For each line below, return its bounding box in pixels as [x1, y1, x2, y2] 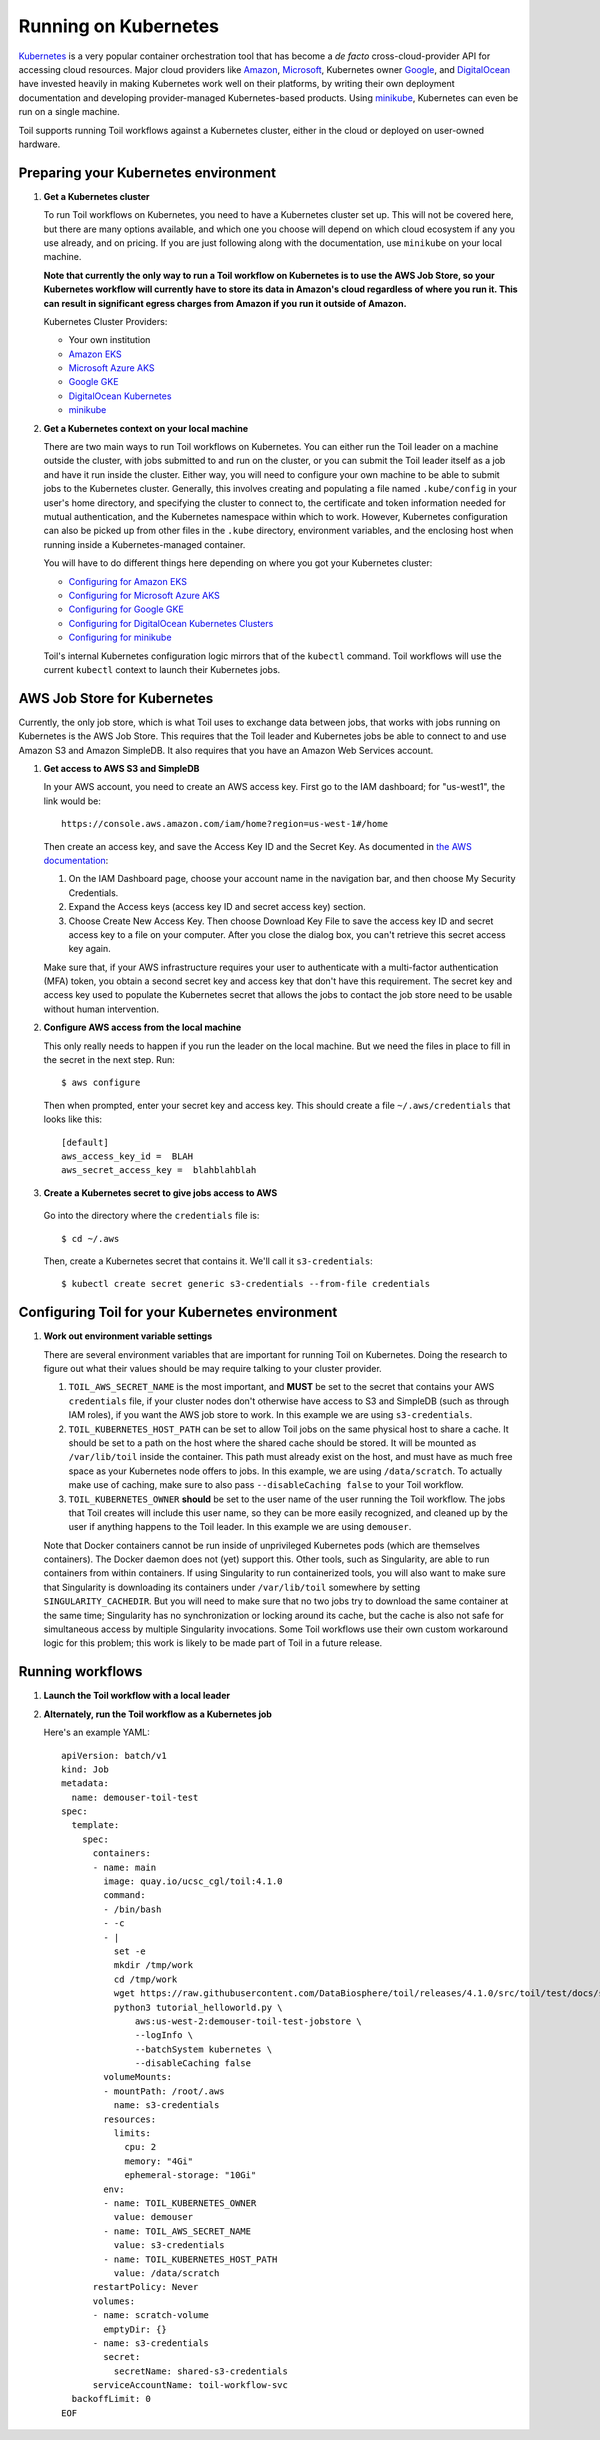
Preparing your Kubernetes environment [18, 164, 277, 181]
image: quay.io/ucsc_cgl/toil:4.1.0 [103, 1876, 284, 1887]
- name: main [92, 1861, 157, 1873]
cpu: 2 [124, 2141, 157, 2153]
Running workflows [18, 1663, 143, 1680]
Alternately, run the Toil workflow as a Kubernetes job [43, 1708, 272, 1720]
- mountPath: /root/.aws [103, 2085, 225, 2097]
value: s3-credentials [113, 2240, 225, 2251]
